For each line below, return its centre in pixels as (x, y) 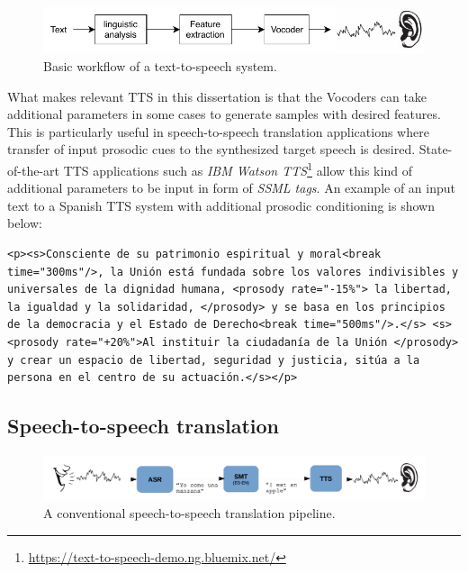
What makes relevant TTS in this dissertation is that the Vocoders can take (217, 96)
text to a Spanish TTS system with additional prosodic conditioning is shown (221, 205)
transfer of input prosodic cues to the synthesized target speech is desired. (211, 149)
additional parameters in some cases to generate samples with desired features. (224, 114)
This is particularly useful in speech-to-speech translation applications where (218, 131)
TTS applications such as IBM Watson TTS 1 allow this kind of (238, 168)
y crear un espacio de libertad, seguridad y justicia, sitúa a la (214, 360)
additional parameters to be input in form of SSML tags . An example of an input (231, 188)
